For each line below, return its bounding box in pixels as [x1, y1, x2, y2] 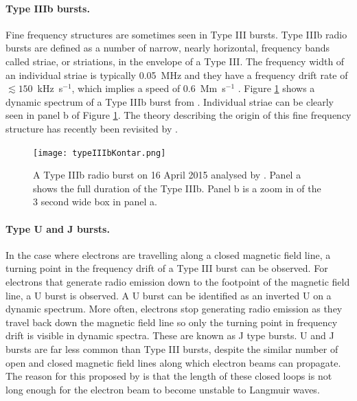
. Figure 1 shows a [238, 81, 315, 95]
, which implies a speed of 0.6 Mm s [71, 81, 226, 95]
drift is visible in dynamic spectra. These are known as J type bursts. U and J [5, 328, 334, 343]
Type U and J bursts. [5, 221, 110, 236]
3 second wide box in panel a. [33, 194, 157, 209]
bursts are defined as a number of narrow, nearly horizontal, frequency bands [5, 41, 330, 55]
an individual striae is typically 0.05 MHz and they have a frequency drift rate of [5, 67, 348, 82]
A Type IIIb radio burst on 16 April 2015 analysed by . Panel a [33, 168, 301, 182]
